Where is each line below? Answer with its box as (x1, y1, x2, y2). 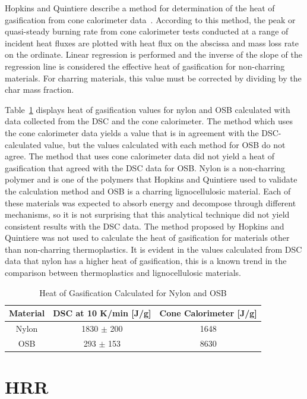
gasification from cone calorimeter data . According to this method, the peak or (5, 13, 296, 26)
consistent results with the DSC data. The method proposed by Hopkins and (5, 219, 284, 232)
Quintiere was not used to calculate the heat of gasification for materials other (5, 231, 290, 244)
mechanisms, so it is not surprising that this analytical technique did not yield (5, 208, 290, 221)
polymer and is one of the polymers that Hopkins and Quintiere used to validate (5, 173, 297, 186)
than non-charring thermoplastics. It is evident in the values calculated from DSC (5, 243, 302, 255)
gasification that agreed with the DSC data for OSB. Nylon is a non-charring (5, 161, 286, 174)
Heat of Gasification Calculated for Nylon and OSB (39, 286, 227, 299)
